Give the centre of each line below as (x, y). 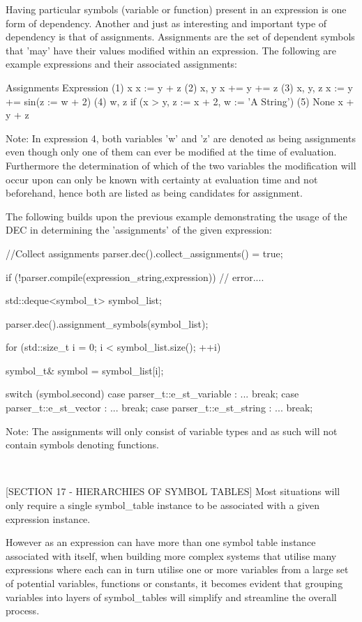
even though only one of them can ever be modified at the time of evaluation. (171, 152)
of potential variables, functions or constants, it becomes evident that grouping (174, 583)
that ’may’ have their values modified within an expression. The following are (171, 50)
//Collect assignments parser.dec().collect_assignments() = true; (144, 253)
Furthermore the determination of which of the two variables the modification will (181, 165)
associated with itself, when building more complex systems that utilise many (171, 555)
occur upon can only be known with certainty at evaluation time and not (162, 179)
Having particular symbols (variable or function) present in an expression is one (176, 9)
